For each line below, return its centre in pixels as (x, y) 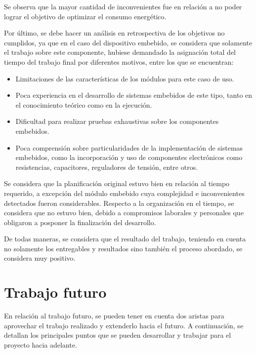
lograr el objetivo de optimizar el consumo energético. (85, 16)
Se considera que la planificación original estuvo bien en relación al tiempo (117, 183)
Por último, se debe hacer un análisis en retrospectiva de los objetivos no (114, 33)
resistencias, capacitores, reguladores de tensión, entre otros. (107, 167)
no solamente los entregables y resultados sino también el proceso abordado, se (123, 248)
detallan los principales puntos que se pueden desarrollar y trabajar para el (118, 335)
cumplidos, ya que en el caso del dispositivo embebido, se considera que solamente (128, 42)
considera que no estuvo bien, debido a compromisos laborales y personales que (124, 213)
